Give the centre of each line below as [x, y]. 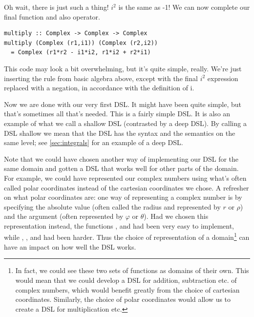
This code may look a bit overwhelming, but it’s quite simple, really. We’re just [123, 68]
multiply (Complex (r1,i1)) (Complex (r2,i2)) [81, 43]
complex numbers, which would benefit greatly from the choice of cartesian [127, 289]
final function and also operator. [52, 16]
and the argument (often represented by [64, 216]
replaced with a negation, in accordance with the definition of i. [99, 88]
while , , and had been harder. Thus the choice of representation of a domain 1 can [127, 236]
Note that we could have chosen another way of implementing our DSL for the [121, 158]
